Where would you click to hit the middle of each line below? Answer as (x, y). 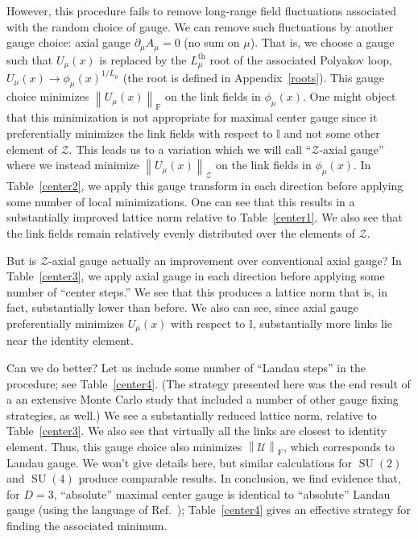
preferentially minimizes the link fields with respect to (140, 133)
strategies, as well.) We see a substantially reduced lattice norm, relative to (192, 415)
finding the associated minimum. (87, 525)
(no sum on (212, 42)
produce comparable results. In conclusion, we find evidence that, (240, 478)
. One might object (349, 96)
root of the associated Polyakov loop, (301, 59)
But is (22, 260)
